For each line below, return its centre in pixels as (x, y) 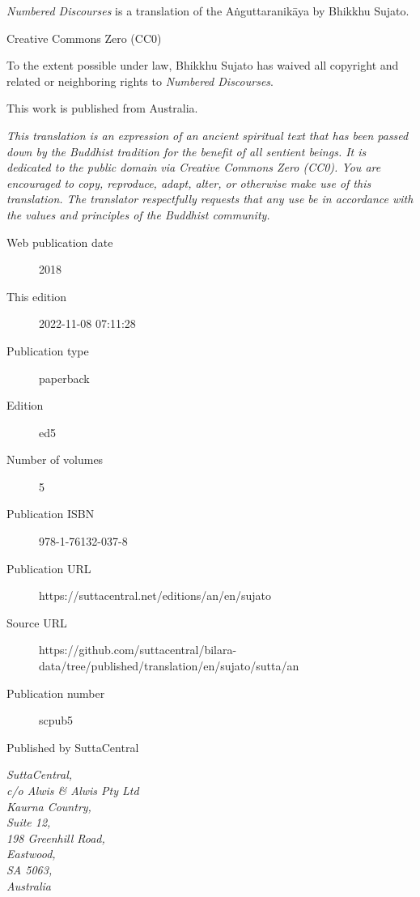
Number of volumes (55, 459)
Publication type (48, 350)
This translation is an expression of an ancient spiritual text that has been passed (208, 135)
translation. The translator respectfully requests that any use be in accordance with (210, 199)
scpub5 (56, 720)
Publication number (56, 693)
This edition (36, 296)
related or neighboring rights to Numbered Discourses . (140, 81)
